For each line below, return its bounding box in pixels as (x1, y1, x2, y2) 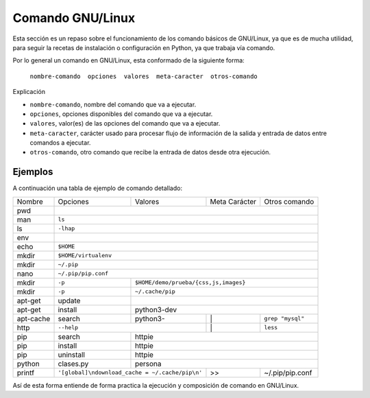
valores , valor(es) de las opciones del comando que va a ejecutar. (29, 119, 221, 128)
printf (16, 368, 34, 377)
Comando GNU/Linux (12, 10, 136, 25)
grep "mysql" (264, 315, 305, 323)
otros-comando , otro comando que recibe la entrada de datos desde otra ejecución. (29, 148, 271, 156)
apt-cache (16, 314, 51, 323)
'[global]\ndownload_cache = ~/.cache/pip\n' (58, 369, 203, 377)
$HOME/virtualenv (58, 252, 112, 259)
